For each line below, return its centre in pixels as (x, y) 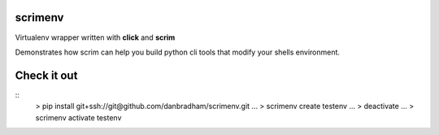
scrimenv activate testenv (78, 117)
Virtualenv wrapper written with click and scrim (95, 37)
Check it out (46, 75)
